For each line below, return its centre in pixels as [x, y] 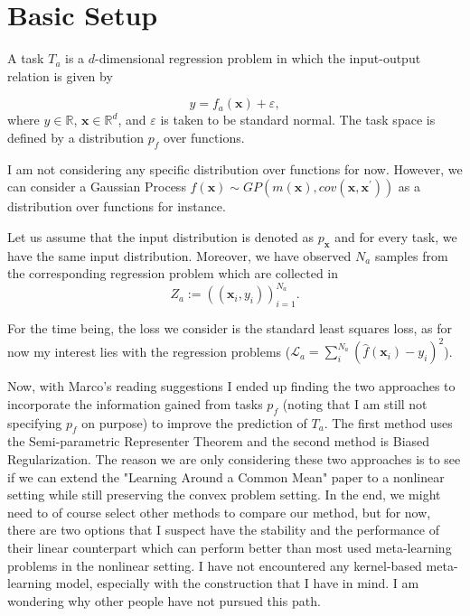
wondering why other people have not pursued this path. [164, 600]
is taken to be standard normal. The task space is [298, 120]
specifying [35, 422]
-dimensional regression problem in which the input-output [258, 58]
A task [26, 58]
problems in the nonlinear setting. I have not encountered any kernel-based [215, 565]
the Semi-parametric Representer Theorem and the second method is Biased [219, 441]
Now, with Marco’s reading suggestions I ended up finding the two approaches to [231, 386]
